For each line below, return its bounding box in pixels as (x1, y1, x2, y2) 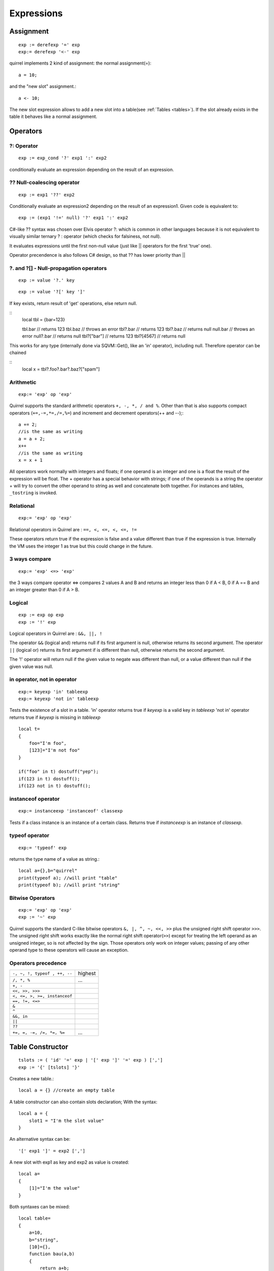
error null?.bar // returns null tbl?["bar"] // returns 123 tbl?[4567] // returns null (22, 333, 186, 339)
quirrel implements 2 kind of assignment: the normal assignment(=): (9, 60, 152, 66)
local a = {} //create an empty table (18, 1087, 115, 1093)
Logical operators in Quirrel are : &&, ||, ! (9, 630, 102, 637)
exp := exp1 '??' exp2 (18, 192, 75, 198)
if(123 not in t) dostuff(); (18, 783, 91, 789)
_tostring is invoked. (9, 490, 58, 496)
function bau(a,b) (28, 1251, 75, 1257)
